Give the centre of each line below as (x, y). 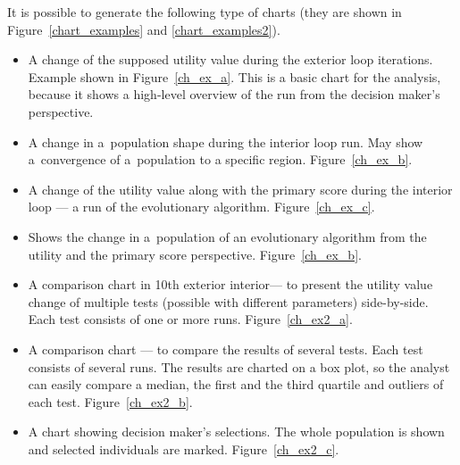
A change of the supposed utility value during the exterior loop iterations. (230, 59)
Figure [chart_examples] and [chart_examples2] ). (144, 29)
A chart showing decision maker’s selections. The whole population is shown (236, 432)
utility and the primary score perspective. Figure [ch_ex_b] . (195, 254)
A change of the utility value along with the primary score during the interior (240, 189)
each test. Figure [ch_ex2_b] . (110, 401)
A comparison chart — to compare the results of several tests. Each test (226, 349)
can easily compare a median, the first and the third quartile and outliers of (236, 384)
